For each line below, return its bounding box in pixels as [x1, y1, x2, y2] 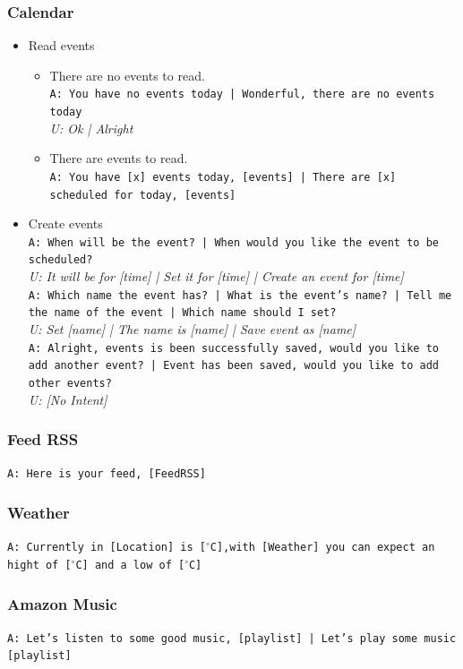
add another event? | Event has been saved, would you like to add [28, 359, 439, 373]
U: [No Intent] [28, 390, 107, 408]
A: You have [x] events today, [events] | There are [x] [49, 170, 397, 184]
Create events [28, 214, 103, 233]
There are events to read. [49, 149, 188, 167]
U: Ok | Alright [49, 118, 133, 137]
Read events [28, 36, 95, 55]
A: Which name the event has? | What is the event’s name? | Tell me [28, 288, 452, 302]
